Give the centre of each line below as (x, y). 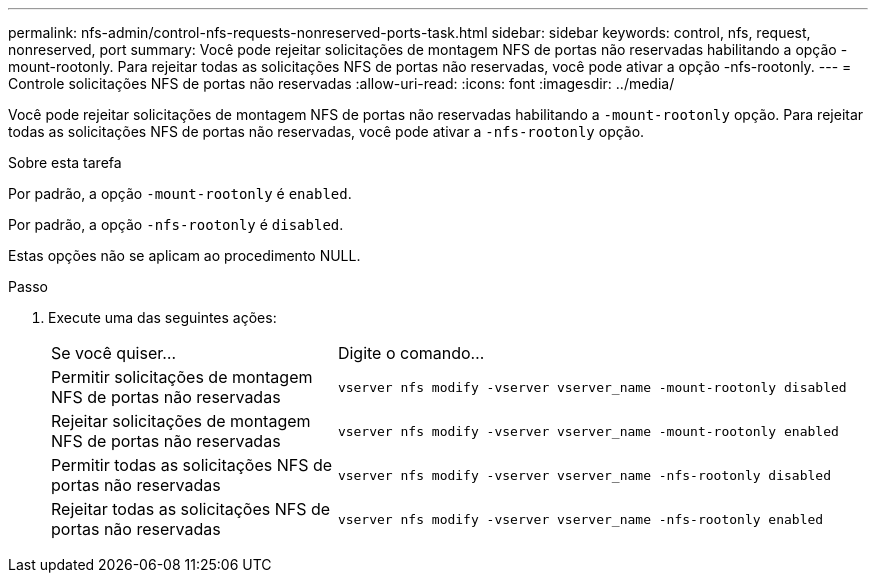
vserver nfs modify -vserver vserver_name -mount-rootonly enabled (588, 431)
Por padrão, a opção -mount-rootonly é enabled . (180, 193)
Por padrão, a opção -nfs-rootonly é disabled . (176, 224)
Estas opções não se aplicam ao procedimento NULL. (184, 255)
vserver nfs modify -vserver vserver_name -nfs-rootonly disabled (584, 475)
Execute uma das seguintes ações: (162, 317)
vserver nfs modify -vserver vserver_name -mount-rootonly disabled (592, 387)
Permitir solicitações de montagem (182, 377)
